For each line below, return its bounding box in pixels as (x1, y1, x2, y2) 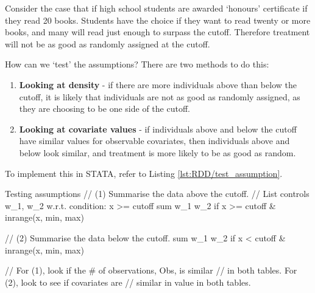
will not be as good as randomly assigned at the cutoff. (5, 37, 210, 50)
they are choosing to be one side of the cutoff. (19, 102, 190, 115)
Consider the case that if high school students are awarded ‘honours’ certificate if (5, 2, 308, 14)
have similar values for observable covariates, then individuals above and (19, 134, 290, 147)
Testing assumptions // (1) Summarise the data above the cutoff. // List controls (5, 187, 310, 200)
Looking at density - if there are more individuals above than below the (19, 78, 297, 91)
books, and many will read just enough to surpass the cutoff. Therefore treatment (5, 26, 310, 38)
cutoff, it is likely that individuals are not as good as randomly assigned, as (19, 90, 300, 103)
